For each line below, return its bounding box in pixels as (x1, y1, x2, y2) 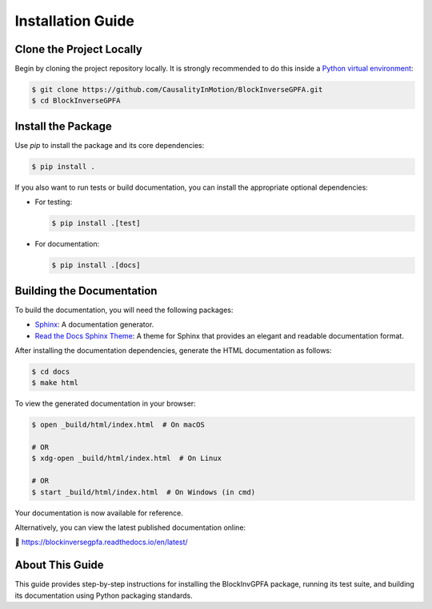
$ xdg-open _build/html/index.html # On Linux (31, 454, 222, 463)
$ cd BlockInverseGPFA (31, 96, 121, 106)
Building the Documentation (14, 284, 158, 298)
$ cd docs (31, 367, 70, 376)
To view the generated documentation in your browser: (14, 399, 196, 408)
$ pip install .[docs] (51, 261, 141, 270)
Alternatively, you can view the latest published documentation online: (14, 523, 246, 532)
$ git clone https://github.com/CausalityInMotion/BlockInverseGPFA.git (31, 85, 323, 94)
